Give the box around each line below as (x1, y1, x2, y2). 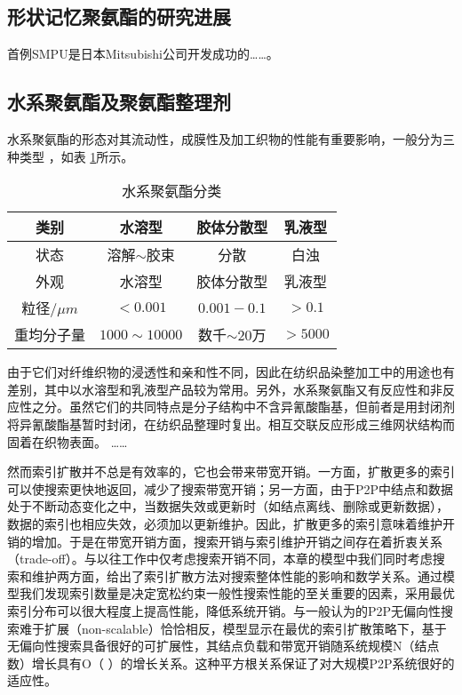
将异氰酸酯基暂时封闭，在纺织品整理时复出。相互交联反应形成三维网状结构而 (7, 414, 455, 433)
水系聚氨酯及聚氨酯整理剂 (7, 88, 231, 116)
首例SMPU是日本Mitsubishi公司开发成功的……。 (7, 44, 279, 63)
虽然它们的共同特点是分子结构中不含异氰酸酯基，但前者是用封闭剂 (68, 397, 455, 416)
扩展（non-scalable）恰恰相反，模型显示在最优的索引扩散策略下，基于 (44, 619, 447, 637)
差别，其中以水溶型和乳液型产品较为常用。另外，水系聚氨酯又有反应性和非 (7, 379, 442, 398)
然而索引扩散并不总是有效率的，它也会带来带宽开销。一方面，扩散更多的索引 (7, 462, 455, 481)
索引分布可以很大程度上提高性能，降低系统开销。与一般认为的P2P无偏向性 (7, 601, 442, 619)
